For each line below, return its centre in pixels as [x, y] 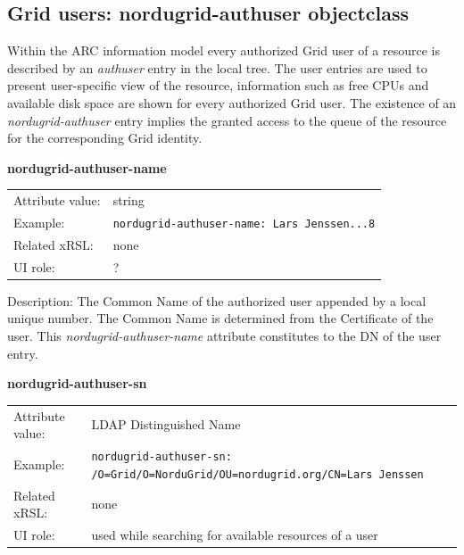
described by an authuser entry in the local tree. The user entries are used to [217, 67]
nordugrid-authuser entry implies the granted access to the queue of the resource [227, 120]
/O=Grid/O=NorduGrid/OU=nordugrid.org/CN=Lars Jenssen [257, 474]
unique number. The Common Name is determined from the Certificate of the [220, 318]
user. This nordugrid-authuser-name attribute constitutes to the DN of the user [224, 335]
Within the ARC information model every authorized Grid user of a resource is [224, 50]
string [128, 200]
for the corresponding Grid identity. [105, 138]
